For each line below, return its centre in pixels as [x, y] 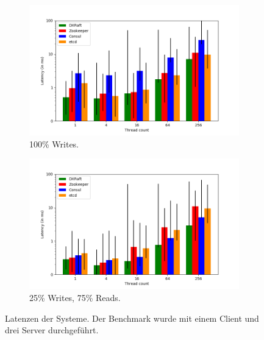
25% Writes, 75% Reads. [75, 298]
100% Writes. [54, 143]
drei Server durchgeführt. [52, 330]
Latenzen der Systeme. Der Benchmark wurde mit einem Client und [132, 318]
